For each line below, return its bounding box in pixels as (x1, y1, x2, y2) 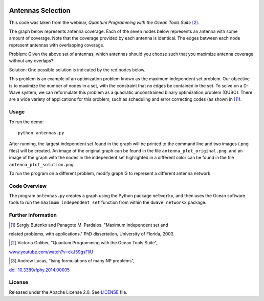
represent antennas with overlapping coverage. (9, 42, 105, 48)
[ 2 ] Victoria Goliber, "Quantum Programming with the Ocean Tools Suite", (10, 240, 158, 246)
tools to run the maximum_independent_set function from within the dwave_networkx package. (9, 199, 207, 205)
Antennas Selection (9, 6, 70, 15)
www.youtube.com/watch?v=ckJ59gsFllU (9, 249, 93, 255)
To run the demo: (9, 119, 44, 125)
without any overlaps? (9, 58, 54, 64)
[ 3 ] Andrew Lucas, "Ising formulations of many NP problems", (10, 258, 135, 264)
